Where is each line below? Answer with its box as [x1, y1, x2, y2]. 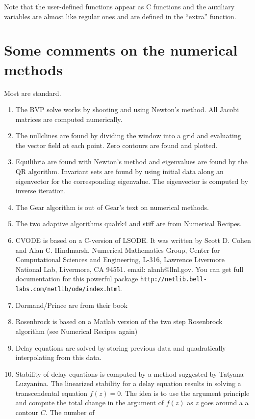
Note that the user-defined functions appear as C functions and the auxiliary [4, 1, 235, 11]
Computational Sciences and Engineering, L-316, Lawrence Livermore [15, 254, 225, 265]
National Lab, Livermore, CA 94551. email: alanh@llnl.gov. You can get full [15, 264, 244, 274]
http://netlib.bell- [140, 276, 207, 283]
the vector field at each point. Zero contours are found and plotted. [15, 140, 218, 150]
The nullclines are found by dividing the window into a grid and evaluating [15, 130, 241, 141]
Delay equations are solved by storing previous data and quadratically [15, 342, 226, 353]
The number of [50, 407, 95, 418]
